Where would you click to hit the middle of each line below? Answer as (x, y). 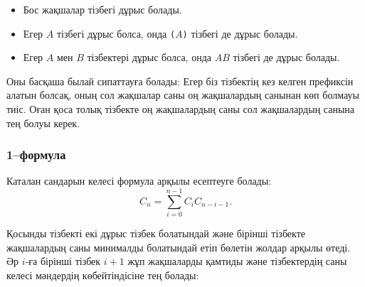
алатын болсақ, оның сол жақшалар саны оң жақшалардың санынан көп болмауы (183, 95)
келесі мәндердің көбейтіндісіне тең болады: (103, 275)
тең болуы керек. (43, 123)
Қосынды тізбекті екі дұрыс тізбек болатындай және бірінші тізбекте (156, 233)
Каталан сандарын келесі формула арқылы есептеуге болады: (139, 181)
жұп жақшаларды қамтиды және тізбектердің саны (237, 261)
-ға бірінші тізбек (63, 261)
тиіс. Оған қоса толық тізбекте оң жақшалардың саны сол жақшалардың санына (181, 109)
